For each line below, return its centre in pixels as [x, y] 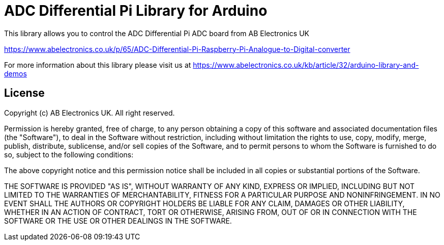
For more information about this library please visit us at [98, 65]
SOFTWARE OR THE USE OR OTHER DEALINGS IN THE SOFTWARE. [118, 221]
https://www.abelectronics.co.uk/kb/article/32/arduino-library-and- [306, 65]
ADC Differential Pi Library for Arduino [136, 11]
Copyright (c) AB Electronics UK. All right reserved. [90, 113]
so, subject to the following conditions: [69, 154]
